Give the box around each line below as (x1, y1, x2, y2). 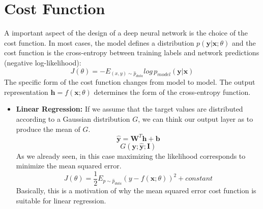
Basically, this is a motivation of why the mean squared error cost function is (16, 185, 256, 195)
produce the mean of (16, 123, 80, 134)
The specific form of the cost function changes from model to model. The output (4, 77, 255, 87)
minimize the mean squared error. (16, 160, 122, 171)
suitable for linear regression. (16, 195, 106, 205)
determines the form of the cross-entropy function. (94, 86, 251, 97)
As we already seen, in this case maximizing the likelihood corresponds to (16, 150, 246, 161)
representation (4, 86, 48, 97)
